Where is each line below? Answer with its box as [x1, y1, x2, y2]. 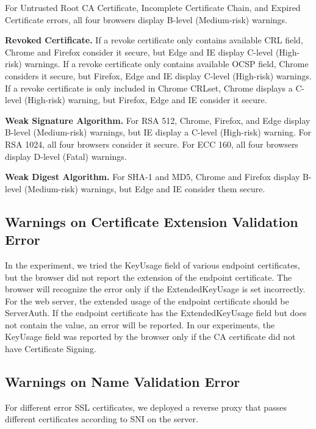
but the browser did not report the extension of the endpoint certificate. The [5, 270, 292, 283]
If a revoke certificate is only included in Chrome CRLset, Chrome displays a [5, 81, 293, 94]
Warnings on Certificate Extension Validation [5, 212, 298, 231]
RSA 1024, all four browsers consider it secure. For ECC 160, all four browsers [5, 137, 298, 150]
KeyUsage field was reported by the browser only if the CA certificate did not [5, 330, 296, 343]
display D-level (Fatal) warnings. [5, 150, 127, 162]
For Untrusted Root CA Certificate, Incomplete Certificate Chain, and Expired [5, 1, 301, 13]
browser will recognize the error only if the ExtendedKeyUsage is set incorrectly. [5, 283, 306, 295]
